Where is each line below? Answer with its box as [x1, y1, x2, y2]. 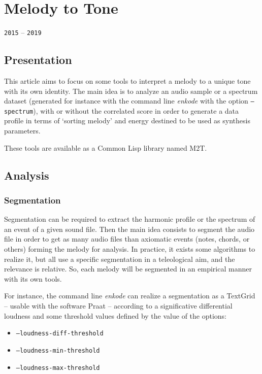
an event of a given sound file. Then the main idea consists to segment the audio [4, 223, 255, 234]
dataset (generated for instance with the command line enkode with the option [4, 95, 248, 106]
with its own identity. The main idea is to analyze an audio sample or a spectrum [4, 85, 258, 96]
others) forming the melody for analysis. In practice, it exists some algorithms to [4, 244, 255, 254]
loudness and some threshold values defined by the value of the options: [4, 310, 227, 321]
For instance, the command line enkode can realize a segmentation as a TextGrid [4, 290, 255, 301]
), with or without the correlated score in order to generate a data [33, 105, 239, 116]
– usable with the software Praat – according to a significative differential [4, 300, 233, 311]
